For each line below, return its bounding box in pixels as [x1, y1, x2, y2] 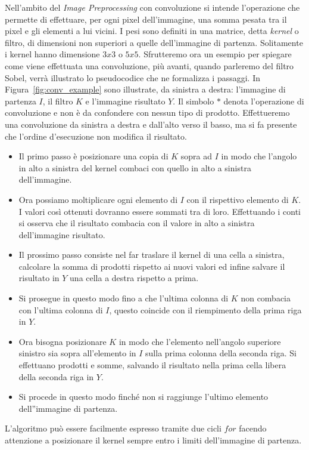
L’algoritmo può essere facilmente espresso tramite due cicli [5, 422, 221, 434]
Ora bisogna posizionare [18, 335, 107, 347]
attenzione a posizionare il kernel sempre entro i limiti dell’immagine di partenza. [5, 434, 302, 446]
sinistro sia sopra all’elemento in [18, 347, 136, 359]
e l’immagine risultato [85, 94, 166, 107]
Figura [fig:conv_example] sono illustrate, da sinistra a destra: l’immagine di [5, 83, 286, 95]
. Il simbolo [173, 94, 214, 107]
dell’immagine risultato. [18, 228, 105, 241]
